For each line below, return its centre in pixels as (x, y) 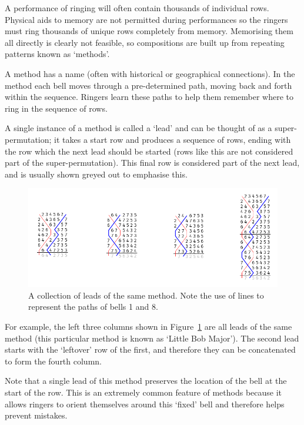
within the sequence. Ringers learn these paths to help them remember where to (149, 97)
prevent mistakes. (36, 415)
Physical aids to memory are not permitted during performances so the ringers (146, 19)
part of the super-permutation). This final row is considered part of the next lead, (152, 163)
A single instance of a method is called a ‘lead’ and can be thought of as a (138, 128)
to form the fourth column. (53, 361)
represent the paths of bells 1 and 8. (93, 307)
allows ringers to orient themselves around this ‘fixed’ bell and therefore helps (145, 404)
